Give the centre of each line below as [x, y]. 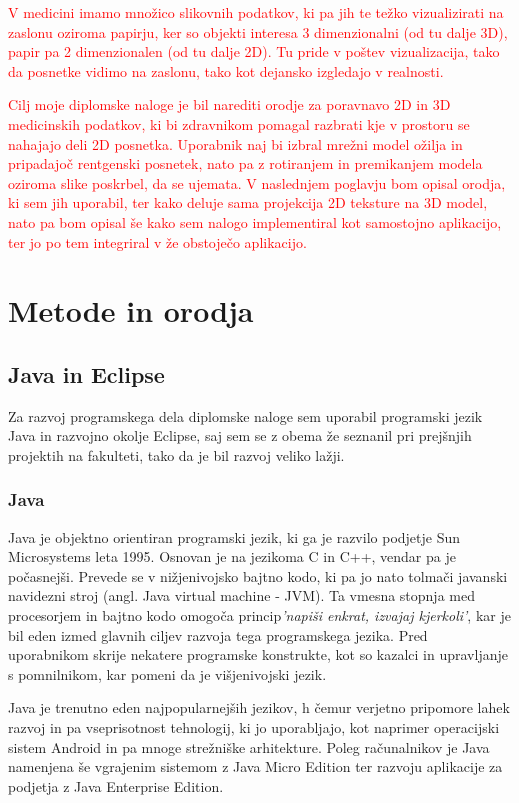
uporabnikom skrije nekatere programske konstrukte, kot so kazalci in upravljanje [258, 654]
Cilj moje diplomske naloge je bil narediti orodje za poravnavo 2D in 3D [229, 104]
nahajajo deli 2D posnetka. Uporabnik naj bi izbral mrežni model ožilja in [235, 143]
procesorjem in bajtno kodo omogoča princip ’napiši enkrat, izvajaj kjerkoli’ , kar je [259, 615]
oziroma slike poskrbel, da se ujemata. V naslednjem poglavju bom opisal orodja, [257, 182]
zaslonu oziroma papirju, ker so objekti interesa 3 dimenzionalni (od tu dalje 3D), [258, 31]
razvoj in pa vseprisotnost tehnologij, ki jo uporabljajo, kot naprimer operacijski [254, 727]
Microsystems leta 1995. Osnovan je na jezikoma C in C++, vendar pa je [232, 556]
